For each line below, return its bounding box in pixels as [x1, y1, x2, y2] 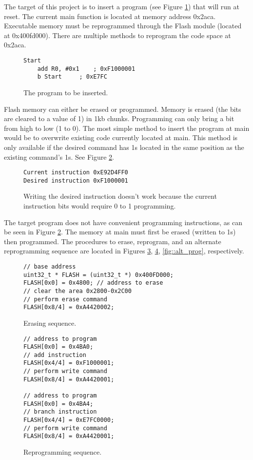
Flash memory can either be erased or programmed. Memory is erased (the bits [4, 104, 241, 114]
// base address [23, 263, 76, 270]
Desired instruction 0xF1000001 [23, 177, 128, 184]
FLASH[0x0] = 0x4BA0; [23, 343, 94, 351]
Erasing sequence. [23, 317, 77, 328]
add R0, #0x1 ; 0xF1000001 [37, 65, 136, 72]
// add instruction [23, 351, 86, 358]
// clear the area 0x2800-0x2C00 [23, 287, 132, 294]
